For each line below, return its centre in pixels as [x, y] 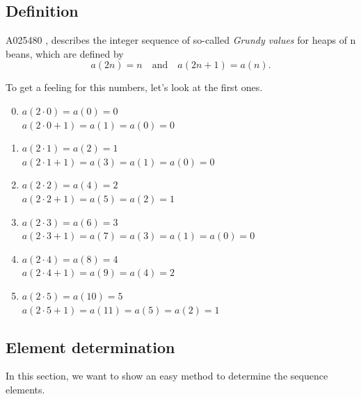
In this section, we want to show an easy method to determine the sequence [167, 376]
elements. [25, 389]
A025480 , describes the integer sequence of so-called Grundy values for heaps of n [181, 40]
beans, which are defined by [65, 53]
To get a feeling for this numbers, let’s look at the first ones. [134, 87]
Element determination [90, 347]
